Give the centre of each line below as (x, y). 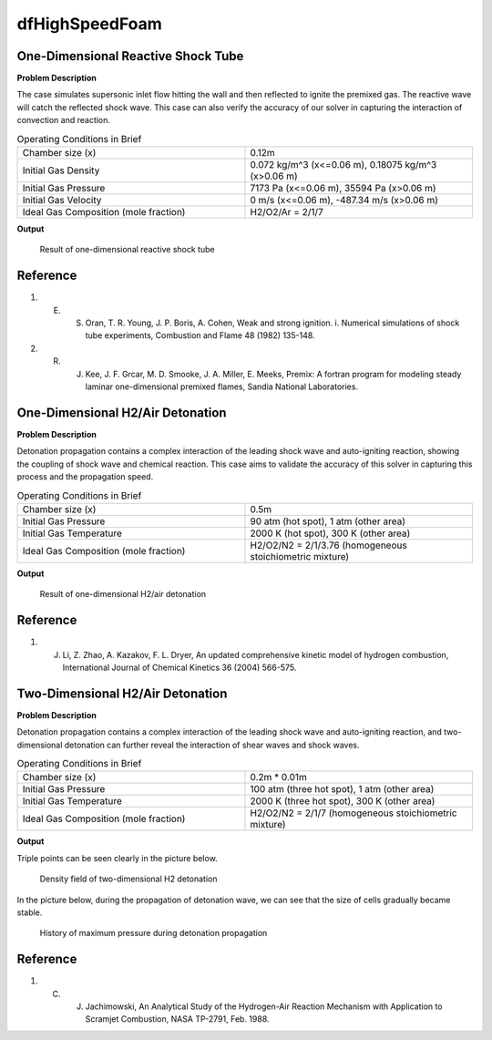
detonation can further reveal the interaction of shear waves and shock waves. (212, 745)
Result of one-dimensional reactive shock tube (127, 250)
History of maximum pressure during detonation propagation (154, 933)
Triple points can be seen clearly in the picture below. (117, 858)
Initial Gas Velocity (62, 200)
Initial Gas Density (61, 170)
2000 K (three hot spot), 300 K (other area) (343, 801)
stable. (30, 912)
